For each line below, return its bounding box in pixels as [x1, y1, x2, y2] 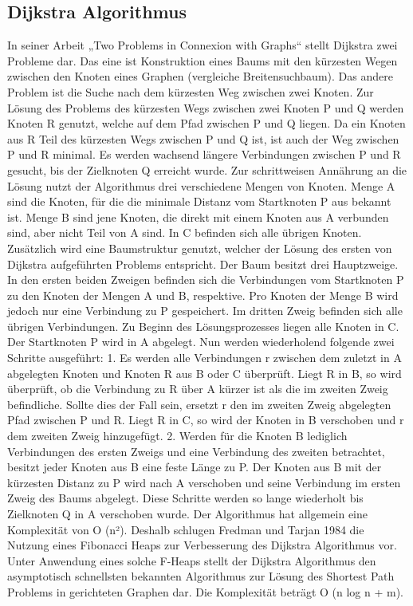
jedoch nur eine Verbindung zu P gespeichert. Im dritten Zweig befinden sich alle [7, 302, 403, 319]
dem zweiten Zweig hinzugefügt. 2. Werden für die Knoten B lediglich [7, 427, 348, 444]
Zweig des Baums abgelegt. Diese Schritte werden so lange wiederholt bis [7, 490, 364, 506]
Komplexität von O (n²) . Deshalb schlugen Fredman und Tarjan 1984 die [7, 521, 364, 537]
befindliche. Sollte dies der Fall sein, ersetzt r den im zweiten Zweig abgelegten [7, 395, 391, 412]
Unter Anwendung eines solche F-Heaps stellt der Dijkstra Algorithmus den [7, 552, 376, 569]
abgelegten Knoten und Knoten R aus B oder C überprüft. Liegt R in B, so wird [7, 364, 402, 381]
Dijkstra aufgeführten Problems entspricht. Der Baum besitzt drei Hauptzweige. [7, 255, 399, 272]
